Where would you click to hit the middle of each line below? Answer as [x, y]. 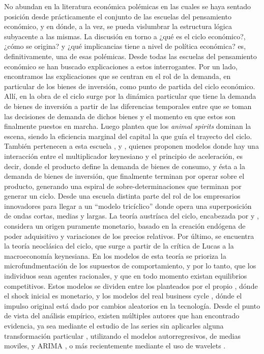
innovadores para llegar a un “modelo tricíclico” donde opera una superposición [128, 206]
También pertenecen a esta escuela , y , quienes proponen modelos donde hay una [131, 146]
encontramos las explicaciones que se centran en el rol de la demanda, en [118, 76]
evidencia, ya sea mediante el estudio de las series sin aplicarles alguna [114, 325]
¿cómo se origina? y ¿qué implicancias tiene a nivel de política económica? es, [125, 46]
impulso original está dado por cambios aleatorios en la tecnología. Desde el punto [132, 305]
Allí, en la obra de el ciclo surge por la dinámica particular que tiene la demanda [130, 96]
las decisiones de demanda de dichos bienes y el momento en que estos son [120, 116]
